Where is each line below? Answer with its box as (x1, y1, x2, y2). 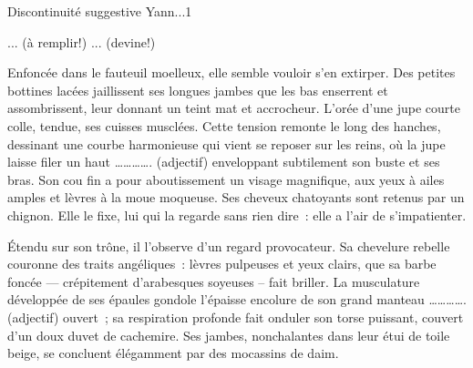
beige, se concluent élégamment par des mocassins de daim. (7, 343, 339, 363)
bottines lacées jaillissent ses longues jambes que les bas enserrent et (7, 80, 388, 99)
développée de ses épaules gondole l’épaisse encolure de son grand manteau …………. (7, 290, 467, 309)
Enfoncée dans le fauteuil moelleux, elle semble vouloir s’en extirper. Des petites (7, 63, 456, 82)
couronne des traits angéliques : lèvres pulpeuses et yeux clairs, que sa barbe (7, 254, 437, 273)
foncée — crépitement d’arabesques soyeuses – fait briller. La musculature (7, 271, 420, 291)
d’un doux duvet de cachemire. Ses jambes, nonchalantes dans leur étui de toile (7, 325, 450, 344)
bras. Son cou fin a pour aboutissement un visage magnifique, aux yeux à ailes (7, 169, 445, 189)
